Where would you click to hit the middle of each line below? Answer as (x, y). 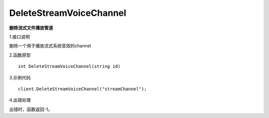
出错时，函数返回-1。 (31, 109)
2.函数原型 (20, 55)
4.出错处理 (20, 100)
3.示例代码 (20, 77)
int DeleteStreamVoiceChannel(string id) (69, 66)
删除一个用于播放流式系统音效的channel (50, 46)
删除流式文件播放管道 (31, 28)
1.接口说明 (19, 37)
